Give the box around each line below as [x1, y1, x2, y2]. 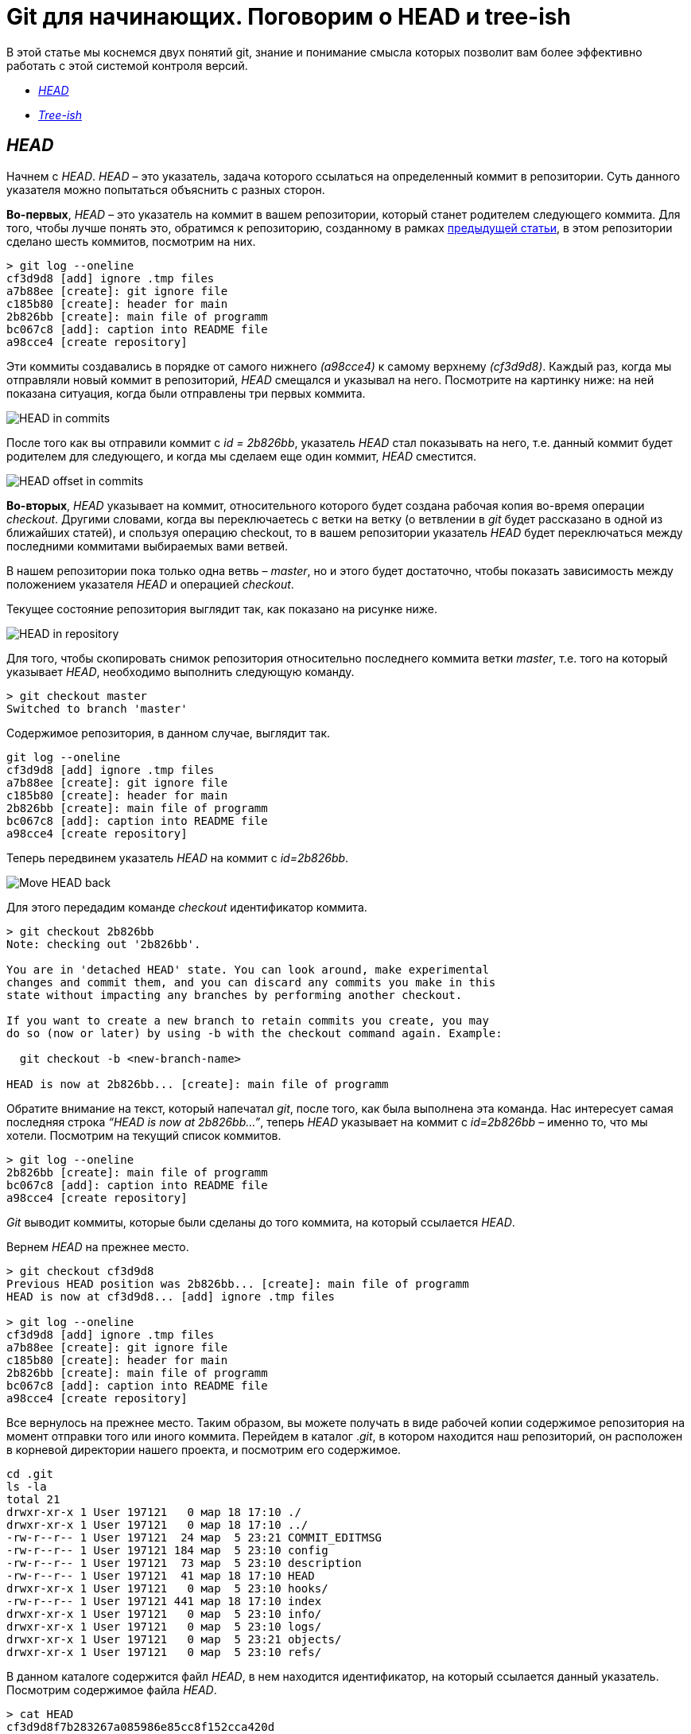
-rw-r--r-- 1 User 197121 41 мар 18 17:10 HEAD [6, 1569, 315, 1582]
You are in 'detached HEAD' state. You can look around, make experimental [6, 962, 489, 976]
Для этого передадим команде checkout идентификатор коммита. [6, 900, 367, 914]
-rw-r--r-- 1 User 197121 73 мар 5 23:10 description [6, 1556, 362, 1569]
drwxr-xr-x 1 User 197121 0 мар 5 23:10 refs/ [6, 1645, 322, 1658]
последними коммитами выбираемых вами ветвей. [6, 538, 288, 553]
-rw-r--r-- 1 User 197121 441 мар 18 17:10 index [6, 1594, 322, 1608]
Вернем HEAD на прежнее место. [6, 1239, 189, 1254]
